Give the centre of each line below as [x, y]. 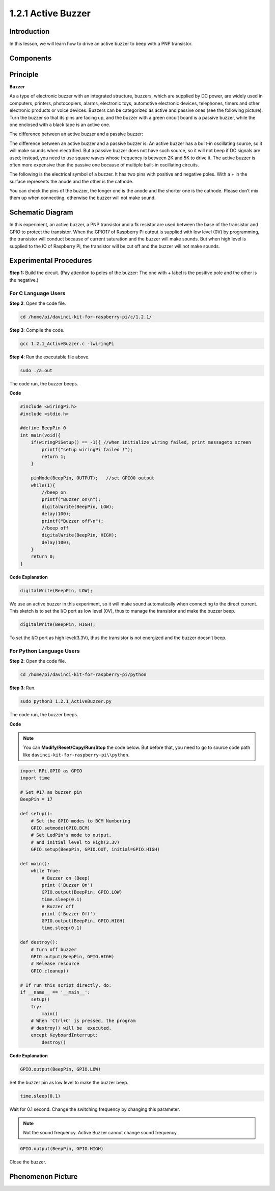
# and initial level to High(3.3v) [75, 842]
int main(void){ [40, 435]
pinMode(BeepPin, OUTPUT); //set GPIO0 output [93, 478]
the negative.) [24, 280]
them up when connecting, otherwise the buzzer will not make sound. [82, 198]
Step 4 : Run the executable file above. [50, 357]
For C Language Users [37, 293]
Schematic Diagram [41, 213]
